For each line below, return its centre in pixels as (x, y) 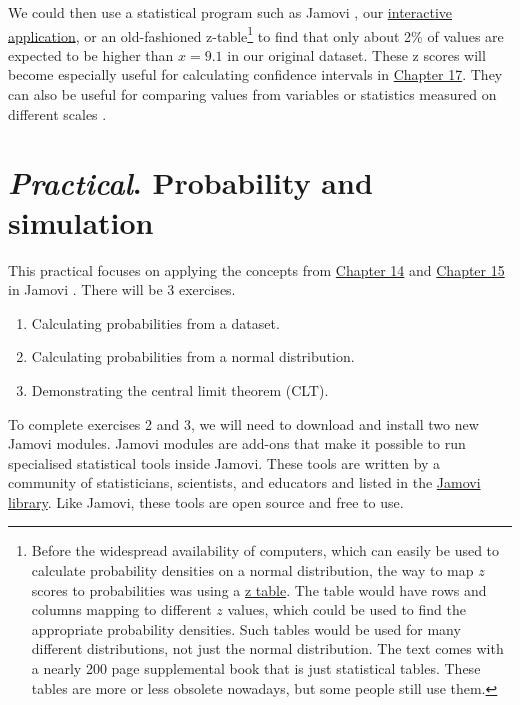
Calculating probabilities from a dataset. (155, 322)
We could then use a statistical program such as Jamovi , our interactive (230, 12)
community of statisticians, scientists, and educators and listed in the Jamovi (244, 482)
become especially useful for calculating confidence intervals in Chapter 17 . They (255, 74)
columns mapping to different (121, 609)
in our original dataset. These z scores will (356, 54)
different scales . (57, 113)
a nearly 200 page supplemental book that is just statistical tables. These (256, 668)
